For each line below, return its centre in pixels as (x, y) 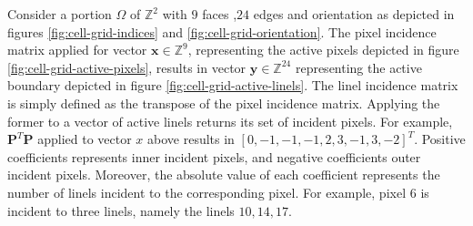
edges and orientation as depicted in (354, 14)
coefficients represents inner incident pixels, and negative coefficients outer (214, 156)
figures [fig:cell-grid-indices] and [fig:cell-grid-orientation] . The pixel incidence (222, 31)
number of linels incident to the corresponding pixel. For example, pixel (207, 192)
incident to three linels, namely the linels (121, 210)
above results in (191, 139)
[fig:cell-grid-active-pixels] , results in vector (127, 67)
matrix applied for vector (77, 50)
